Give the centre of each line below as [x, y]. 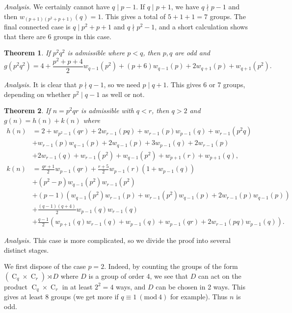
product [16, 286]
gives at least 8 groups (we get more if [61, 297]
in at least [77, 286]
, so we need [122, 84]
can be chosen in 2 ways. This [200, 286]
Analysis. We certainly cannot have [57, 6]
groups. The [228, 16]
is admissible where [96, 53]
